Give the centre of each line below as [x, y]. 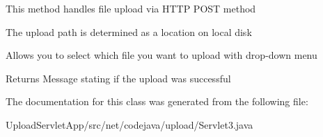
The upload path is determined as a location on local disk [129, 31]
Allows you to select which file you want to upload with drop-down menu [161, 55]
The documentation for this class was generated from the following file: [157, 101]
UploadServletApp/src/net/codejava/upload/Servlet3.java [129, 124]
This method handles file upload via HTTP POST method [131, 8]
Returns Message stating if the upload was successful [118, 78]
